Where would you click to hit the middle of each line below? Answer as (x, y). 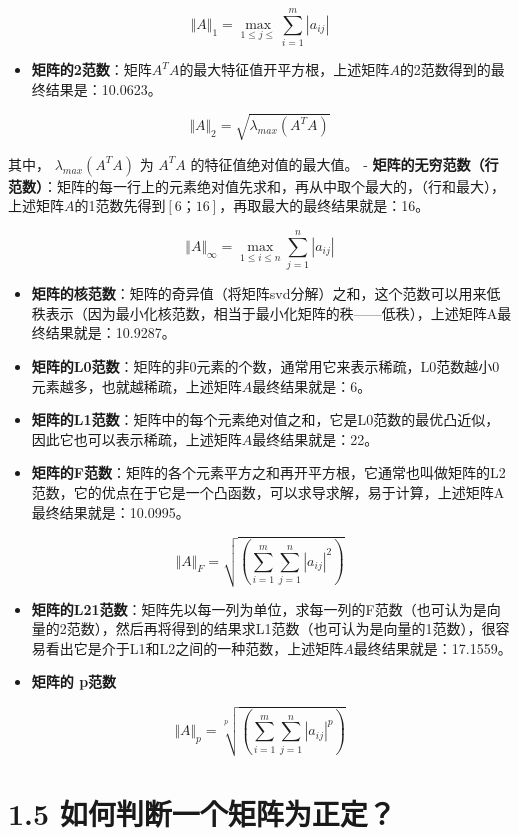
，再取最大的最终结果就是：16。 (324, 205)
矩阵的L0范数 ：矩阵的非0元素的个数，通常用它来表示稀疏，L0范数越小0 (265, 365)
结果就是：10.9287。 (110, 332)
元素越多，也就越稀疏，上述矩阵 (136, 385)
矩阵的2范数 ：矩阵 (91, 69)
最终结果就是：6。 (312, 385)
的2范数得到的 (445, 69)
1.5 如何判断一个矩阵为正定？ (202, 813)
